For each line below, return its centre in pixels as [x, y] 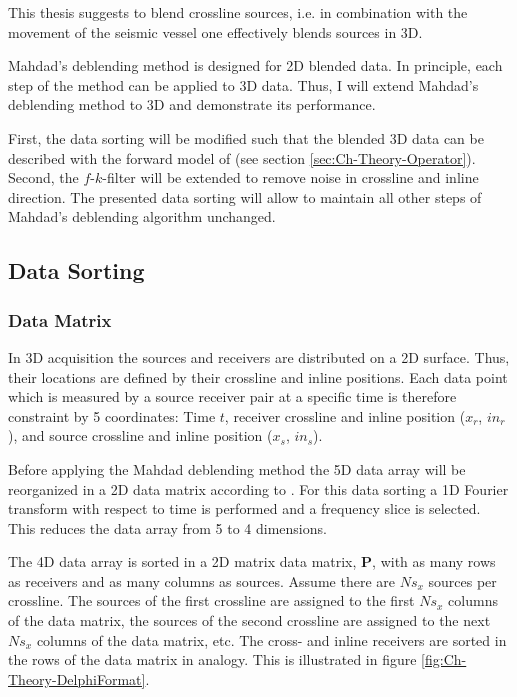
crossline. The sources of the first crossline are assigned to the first [211, 600]
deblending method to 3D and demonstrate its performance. [192, 104]
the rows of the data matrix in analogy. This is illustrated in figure [212, 659]
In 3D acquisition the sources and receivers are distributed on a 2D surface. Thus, [259, 356]
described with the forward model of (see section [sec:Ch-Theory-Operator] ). [242, 157]
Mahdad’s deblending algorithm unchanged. [142, 216]
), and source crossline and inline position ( [140, 435]
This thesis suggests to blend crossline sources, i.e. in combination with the [238, 12]
